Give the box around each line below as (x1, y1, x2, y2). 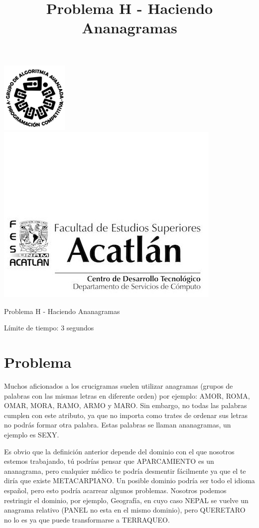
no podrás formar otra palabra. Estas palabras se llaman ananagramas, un (4, 420, 231, 430)
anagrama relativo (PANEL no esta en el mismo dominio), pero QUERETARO (4, 505, 246, 515)
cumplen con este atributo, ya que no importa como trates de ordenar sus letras (4, 410, 248, 420)
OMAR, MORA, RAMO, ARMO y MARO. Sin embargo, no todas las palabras (4, 400, 247, 411)
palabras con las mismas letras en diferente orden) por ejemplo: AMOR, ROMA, (4, 390, 250, 401)
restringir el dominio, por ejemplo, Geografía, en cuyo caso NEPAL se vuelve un (4, 495, 249, 505)
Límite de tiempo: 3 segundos (4, 322, 94, 333)
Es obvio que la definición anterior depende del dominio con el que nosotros (4, 446, 235, 456)
